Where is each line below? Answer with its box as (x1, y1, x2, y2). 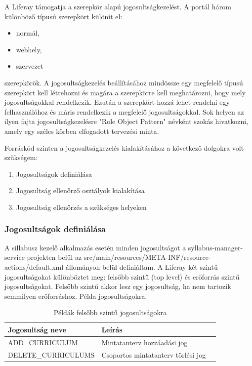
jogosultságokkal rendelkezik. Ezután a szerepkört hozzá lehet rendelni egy (4, 97, 230, 107)
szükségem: (4, 152, 38, 163)
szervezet (16, 61, 43, 71)
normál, (16, 28, 40, 38)
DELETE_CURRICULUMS (8, 349, 95, 360)
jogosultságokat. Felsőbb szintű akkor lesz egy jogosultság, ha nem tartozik (4, 281, 231, 291)
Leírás (101, 324, 123, 334)
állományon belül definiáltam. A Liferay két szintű (65, 261, 218, 272)
